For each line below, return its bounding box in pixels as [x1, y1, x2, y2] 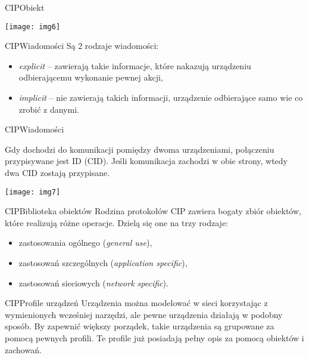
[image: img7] [5, 187, 61, 196]
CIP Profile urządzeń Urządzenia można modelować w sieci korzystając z [5, 297, 268, 309]
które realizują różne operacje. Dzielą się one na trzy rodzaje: [5, 216, 228, 229]
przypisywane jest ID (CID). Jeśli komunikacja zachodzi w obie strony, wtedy [5, 155, 288, 167]
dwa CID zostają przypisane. [5, 166, 110, 178]
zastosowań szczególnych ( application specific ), [18, 257, 188, 269]
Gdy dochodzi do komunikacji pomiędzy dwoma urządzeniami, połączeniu [5, 143, 274, 155]
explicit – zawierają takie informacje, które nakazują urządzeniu [18, 59, 251, 72]
